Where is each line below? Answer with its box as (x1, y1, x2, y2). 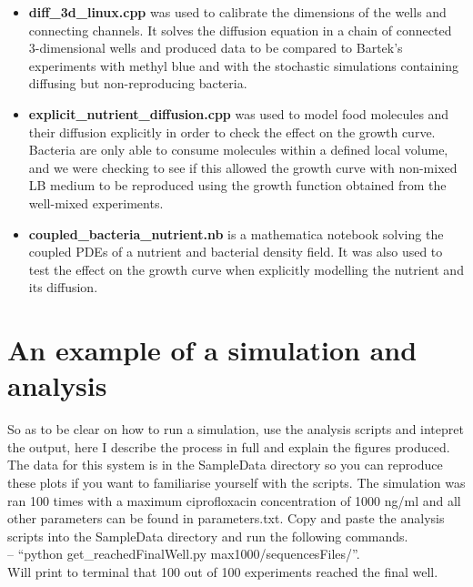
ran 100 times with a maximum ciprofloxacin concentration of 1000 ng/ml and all (7, 491, 461, 510)
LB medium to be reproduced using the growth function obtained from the (28, 176, 447, 195)
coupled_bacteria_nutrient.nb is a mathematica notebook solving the (28, 224, 444, 243)
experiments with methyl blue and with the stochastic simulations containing (28, 56, 458, 75)
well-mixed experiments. (28, 193, 164, 212)
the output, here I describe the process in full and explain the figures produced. (7, 437, 450, 456)
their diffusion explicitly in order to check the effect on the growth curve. (28, 122, 436, 141)
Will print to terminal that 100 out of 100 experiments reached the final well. (7, 562, 438, 581)
